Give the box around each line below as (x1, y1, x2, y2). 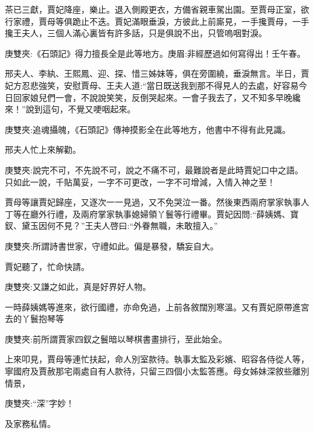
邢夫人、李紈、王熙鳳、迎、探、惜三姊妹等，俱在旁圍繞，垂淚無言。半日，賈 (5, 67, 309, 80)
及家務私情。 (5, 417, 56, 429)
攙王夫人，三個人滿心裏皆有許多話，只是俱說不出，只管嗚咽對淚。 (5, 27, 267, 39)
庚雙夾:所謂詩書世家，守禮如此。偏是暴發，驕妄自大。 (5, 239, 219, 252)
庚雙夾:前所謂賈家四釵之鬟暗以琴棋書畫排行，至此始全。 (5, 332, 227, 345)
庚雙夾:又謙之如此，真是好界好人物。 (5, 280, 151, 293)
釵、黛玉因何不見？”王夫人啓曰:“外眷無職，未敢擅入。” (5, 219, 218, 232)
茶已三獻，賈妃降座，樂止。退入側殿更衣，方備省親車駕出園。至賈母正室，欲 (5, 3, 309, 15)
